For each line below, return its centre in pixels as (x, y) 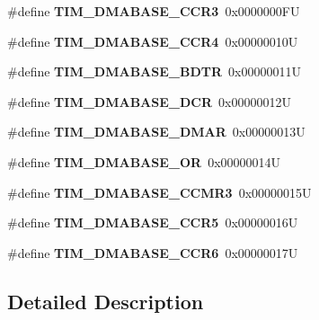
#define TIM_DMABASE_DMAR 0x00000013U (156, 132)
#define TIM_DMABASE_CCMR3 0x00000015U (159, 192)
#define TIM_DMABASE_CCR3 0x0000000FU (154, 11)
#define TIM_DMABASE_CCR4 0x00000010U (153, 41)
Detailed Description (106, 301)
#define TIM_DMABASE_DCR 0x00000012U (149, 101)
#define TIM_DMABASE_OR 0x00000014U (144, 161)
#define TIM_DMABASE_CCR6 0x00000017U (153, 252)
